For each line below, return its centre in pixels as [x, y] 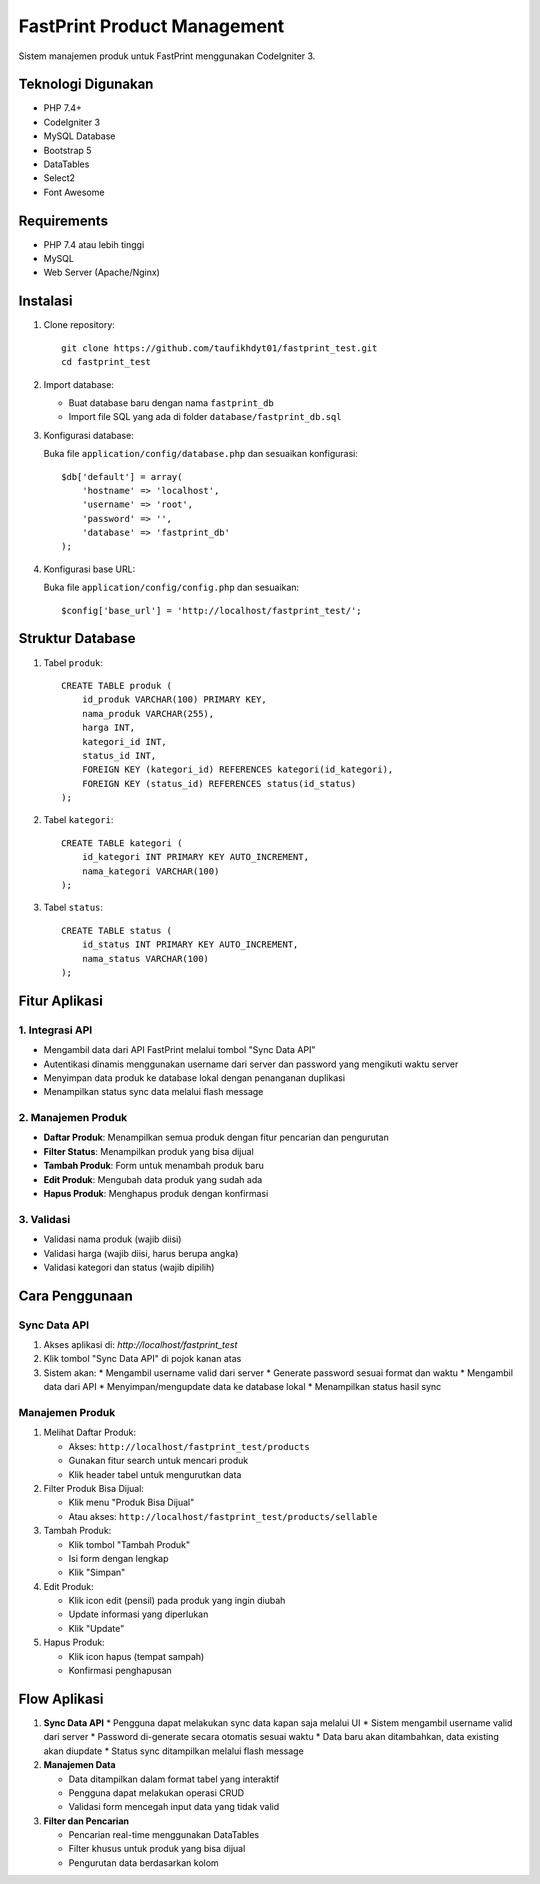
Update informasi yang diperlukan [138, 1614]
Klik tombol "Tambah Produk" [129, 1544]
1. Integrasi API [55, 1030]
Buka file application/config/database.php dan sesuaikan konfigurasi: [201, 454]
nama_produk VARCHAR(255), [148, 713]
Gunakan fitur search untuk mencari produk [158, 1461]
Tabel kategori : [78, 820]
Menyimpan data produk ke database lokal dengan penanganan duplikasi [194, 1077]
